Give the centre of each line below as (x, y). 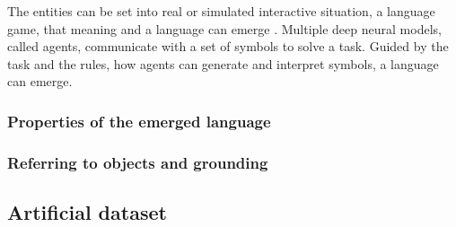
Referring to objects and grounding (138, 162)
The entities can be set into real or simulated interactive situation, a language (221, 11)
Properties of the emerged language (139, 121)
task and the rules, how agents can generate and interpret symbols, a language (223, 63)
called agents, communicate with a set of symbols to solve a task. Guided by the (228, 46)
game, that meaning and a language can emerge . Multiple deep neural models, (224, 28)
